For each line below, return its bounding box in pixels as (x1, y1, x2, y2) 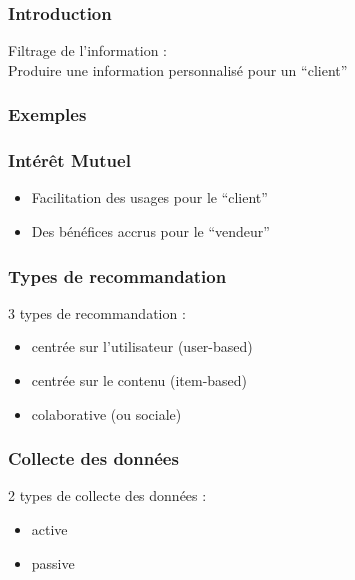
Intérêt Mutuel (8, 148, 131, 173)
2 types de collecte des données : (8, 485, 207, 506)
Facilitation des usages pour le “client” (31, 187, 268, 208)
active (31, 519, 68, 540)
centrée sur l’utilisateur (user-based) (31, 336, 253, 357)
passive (31, 552, 75, 573)
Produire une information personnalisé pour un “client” (8, 59, 348, 80)
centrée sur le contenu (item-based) (31, 370, 248, 391)
